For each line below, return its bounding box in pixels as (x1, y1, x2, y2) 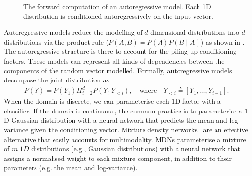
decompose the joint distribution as (4, 75, 109, 85)
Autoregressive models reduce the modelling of (4, 27, 143, 37)
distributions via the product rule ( (4, 36, 108, 47)
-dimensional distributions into (148, 27, 239, 37)
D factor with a (175, 96, 221, 106)
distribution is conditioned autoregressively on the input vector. (23, 11, 213, 21)
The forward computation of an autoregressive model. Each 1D (23, 1, 211, 11)
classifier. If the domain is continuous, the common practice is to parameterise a (4, 105, 242, 115)
